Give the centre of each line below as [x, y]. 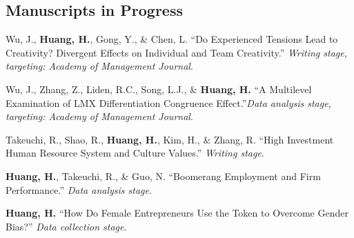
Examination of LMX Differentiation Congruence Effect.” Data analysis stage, [168, 102]
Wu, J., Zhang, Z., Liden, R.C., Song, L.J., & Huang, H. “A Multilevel [159, 89]
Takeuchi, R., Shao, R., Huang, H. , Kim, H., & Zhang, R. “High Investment [170, 139]
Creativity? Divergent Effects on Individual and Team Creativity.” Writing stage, [177, 52]
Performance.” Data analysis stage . [79, 189]
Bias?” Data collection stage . [66, 226]
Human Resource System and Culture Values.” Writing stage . [135, 153]
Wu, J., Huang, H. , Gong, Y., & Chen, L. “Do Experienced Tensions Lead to [172, 39]
